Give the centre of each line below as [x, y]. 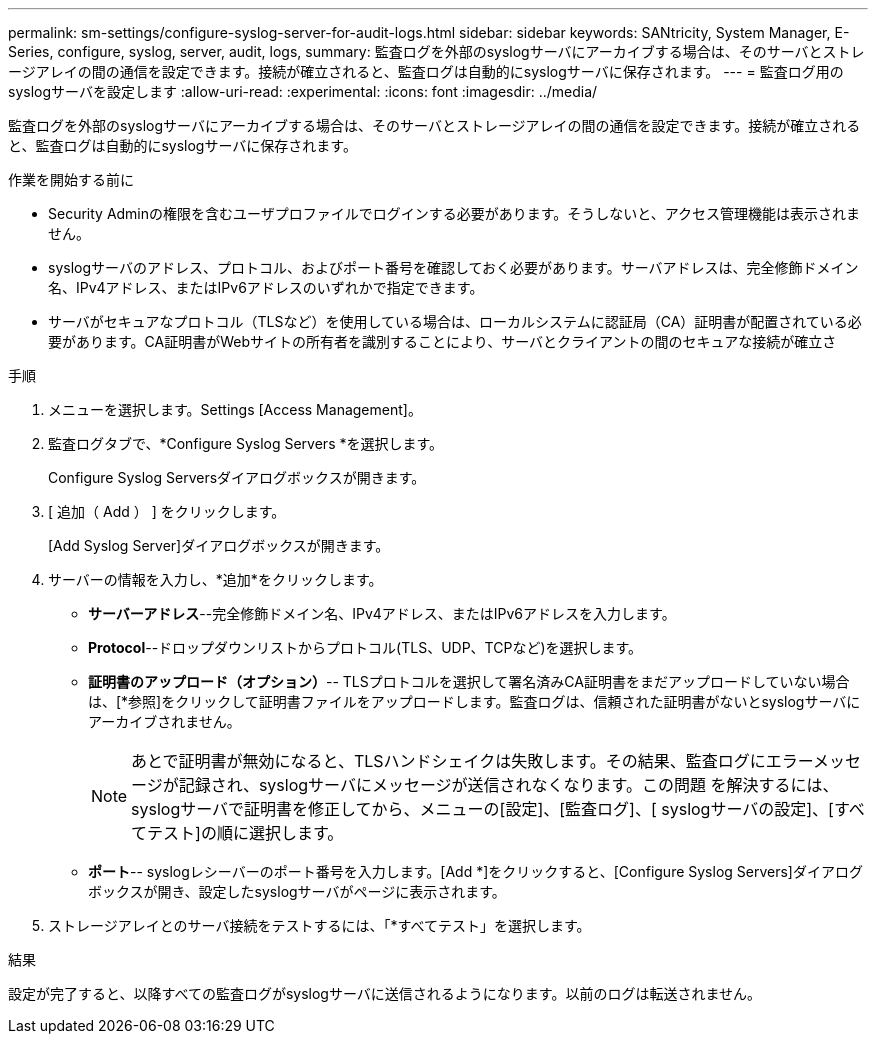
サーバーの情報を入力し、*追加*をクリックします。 [215, 579]
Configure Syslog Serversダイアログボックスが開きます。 [237, 477]
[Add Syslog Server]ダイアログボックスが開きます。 [219, 545]
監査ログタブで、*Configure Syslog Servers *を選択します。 [246, 443]
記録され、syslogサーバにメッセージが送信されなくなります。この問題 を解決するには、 [508, 785]
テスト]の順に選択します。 [245, 833]
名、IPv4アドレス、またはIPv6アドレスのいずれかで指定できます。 [266, 287]
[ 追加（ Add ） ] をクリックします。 [167, 511]
